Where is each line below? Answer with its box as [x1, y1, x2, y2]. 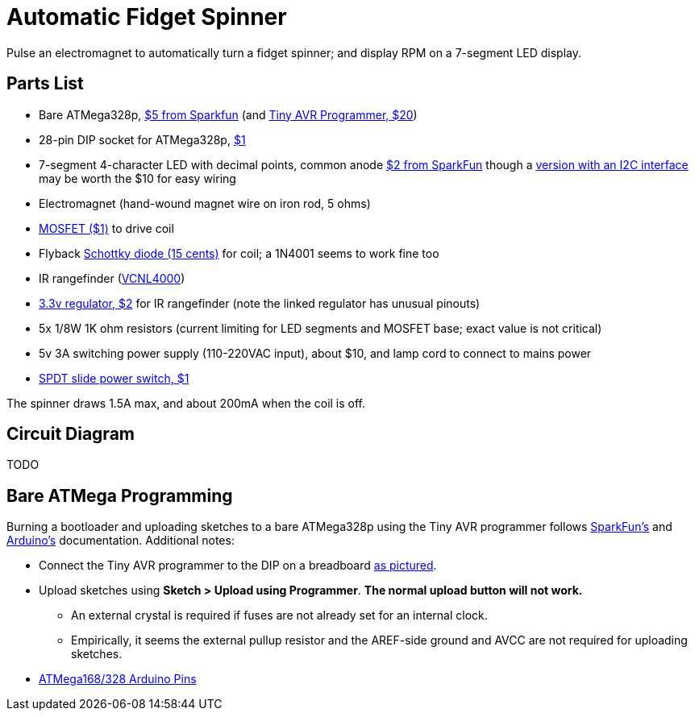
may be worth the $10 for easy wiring [39, 171, 236, 185]
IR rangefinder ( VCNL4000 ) [39, 271, 185, 285]
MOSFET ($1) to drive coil [39, 221, 174, 235]
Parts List [6, 73, 84, 94]
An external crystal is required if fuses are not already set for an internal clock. [71, 608, 488, 623]
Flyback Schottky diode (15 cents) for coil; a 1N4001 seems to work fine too [39, 246, 439, 260]
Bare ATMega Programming [6, 485, 233, 506]
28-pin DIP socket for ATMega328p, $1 [39, 132, 246, 147]
